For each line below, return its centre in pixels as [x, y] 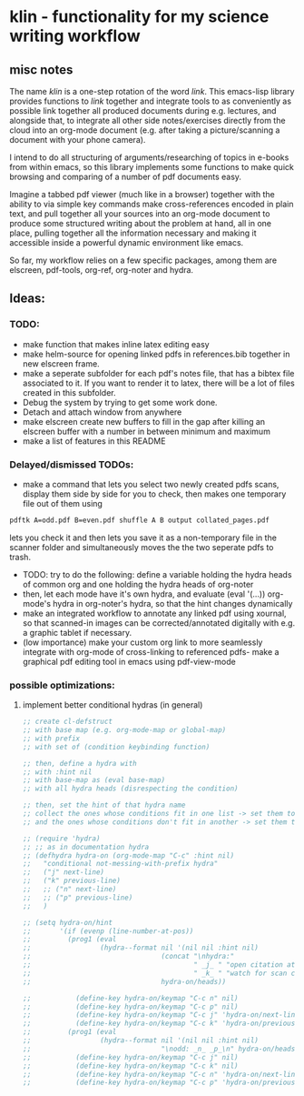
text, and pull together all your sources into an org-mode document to [140, 214]
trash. [20, 557]
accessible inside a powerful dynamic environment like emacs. [127, 242]
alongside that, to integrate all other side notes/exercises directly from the [147, 121]
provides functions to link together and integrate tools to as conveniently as [151, 101]
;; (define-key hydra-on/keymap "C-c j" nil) [130, 1057]
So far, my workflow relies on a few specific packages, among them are [143, 260]
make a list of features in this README [94, 441]
